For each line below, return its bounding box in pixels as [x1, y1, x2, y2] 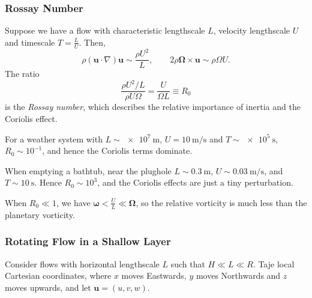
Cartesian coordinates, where [5, 269, 112, 282]
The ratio [5, 67, 40, 80]
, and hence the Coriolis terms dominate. [42, 144, 193, 157]
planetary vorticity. [5, 208, 75, 220]
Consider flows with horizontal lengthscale [5, 257, 160, 270]
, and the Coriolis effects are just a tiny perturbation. [97, 176, 293, 189]
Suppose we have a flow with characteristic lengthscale [5, 24, 205, 37]
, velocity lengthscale [213, 24, 290, 37]
